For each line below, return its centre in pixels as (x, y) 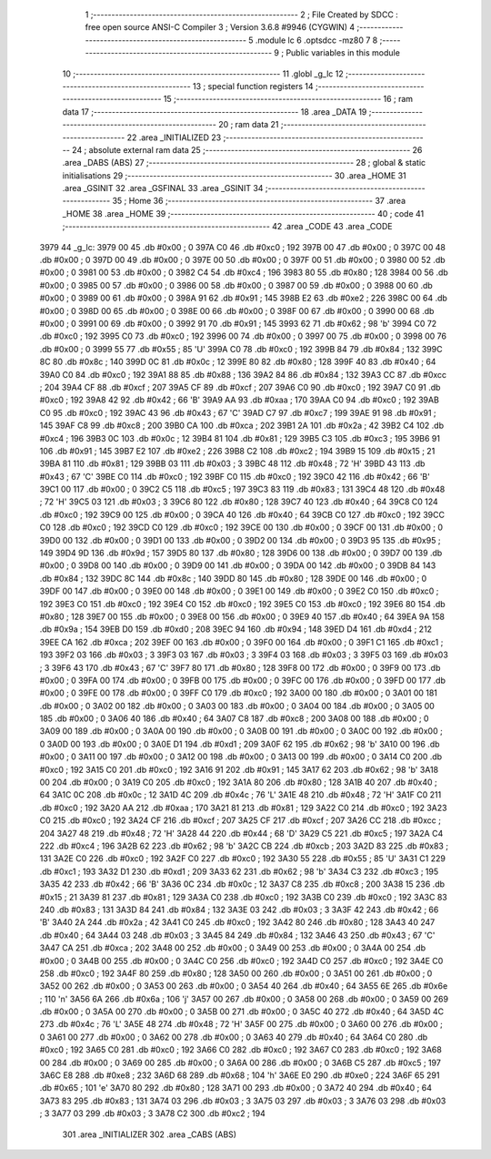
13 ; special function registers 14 (253, 86)
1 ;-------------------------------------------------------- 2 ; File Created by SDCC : (242, 15)
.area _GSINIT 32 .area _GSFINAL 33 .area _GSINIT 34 (163, 188)
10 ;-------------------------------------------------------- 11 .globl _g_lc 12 (203, 74)
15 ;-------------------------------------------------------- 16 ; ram (288, 99)
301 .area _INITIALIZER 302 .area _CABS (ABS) (149, 1134)
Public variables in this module (343, 53)
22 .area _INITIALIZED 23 (174, 137)
